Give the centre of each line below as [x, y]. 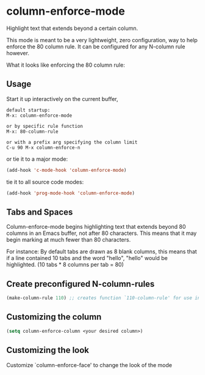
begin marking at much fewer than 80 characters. [69, 240]
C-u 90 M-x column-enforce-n [43, 147]
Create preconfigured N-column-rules [81, 284]
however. [18, 53]
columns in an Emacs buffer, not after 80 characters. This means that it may [102, 233]
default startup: [28, 110]
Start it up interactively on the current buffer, [62, 98]
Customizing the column [54, 317]
